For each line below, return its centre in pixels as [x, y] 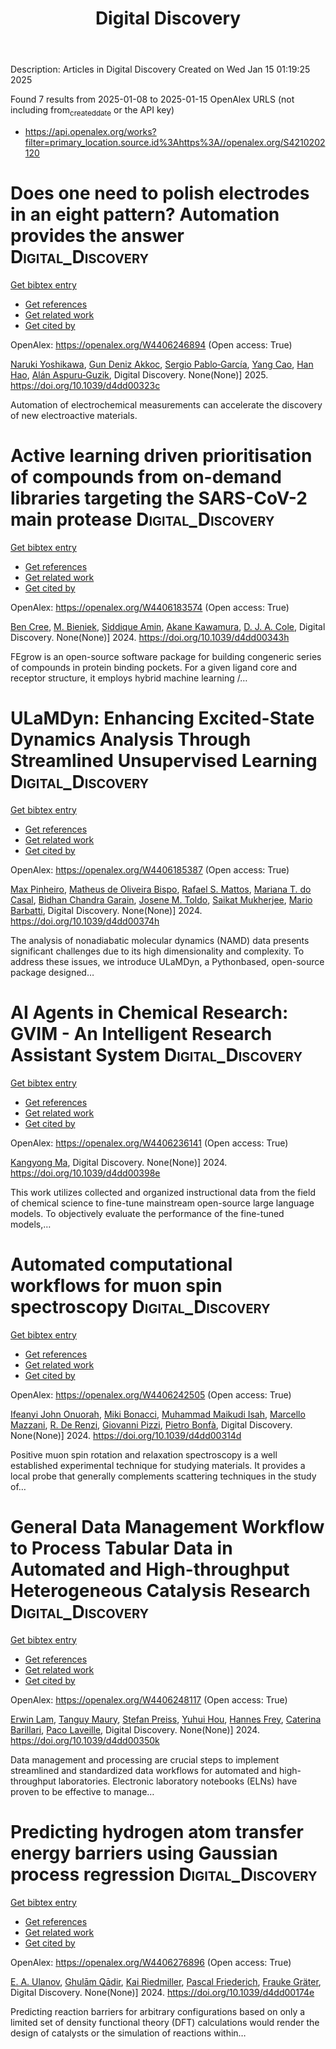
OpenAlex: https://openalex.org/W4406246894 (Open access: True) [151, 344]
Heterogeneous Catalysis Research [160, 1590]
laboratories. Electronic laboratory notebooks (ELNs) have [178, 1781]
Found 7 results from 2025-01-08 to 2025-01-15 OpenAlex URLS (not [152, 99]
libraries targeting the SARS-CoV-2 [159, 498]
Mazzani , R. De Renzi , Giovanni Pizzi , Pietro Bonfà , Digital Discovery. [151, 1424]
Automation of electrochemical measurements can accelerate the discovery [166, 404]
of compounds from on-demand [146, 477]
